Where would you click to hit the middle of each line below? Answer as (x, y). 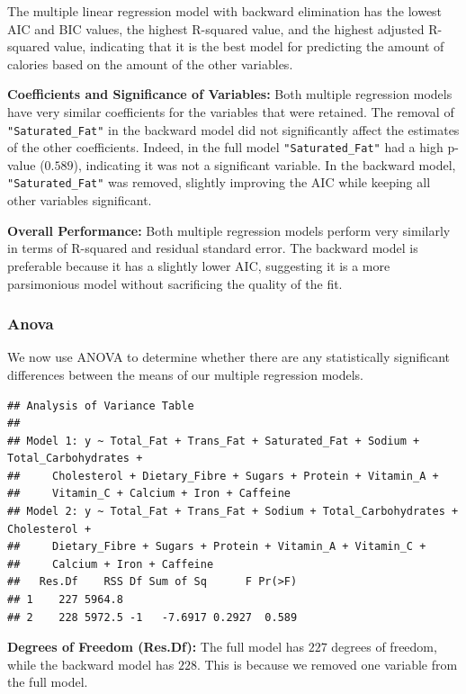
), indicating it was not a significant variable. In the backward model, (264, 164)
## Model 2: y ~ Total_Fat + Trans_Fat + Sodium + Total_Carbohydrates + (233, 512)
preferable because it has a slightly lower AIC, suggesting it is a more (199, 265)
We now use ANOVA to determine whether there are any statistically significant (229, 357)
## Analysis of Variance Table (101, 406)
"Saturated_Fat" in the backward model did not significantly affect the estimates (233, 129)
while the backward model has (91, 664)
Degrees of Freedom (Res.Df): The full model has (156, 647)
